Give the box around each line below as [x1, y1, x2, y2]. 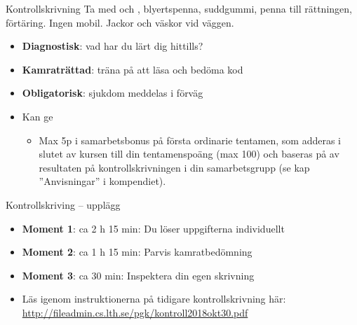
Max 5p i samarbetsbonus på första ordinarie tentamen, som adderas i [39, 132, 341, 147]
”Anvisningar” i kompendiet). [39, 174, 166, 188]
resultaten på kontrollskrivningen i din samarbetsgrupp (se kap [39, 160, 310, 174]
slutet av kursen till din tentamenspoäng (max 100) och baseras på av [39, 146, 339, 161]
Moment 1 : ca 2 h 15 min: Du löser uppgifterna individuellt [22, 221, 285, 235]
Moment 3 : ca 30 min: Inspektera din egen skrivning [22, 268, 255, 282]
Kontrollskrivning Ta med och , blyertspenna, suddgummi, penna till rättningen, [6, 1, 352, 15]
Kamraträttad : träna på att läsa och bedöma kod [22, 62, 243, 76]
